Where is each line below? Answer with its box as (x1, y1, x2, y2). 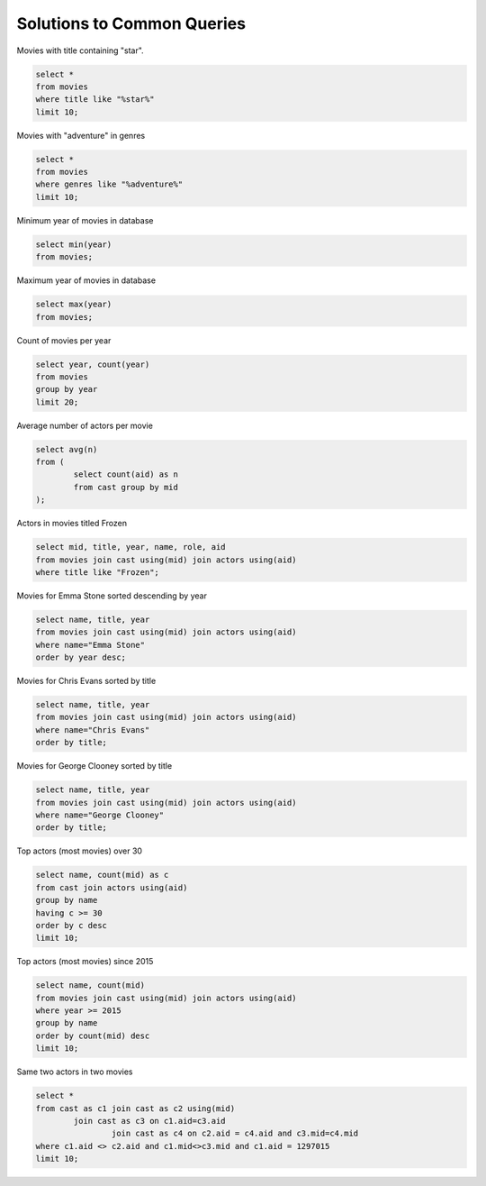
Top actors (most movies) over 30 (16, 845, 143, 856)
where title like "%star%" (35, 95, 155, 105)
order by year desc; (35, 652, 126, 662)
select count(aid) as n (73, 470, 179, 479)
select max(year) (35, 299, 112, 310)
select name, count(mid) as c (35, 870, 169, 880)
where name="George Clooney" (35, 810, 165, 820)
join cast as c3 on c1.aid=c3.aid (73, 1116, 226, 1126)
